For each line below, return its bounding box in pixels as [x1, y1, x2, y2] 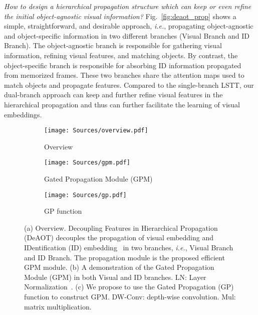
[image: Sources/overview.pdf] [44, 127, 148, 134]
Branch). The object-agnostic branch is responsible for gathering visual [4, 40, 222, 51]
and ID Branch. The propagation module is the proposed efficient [24, 252, 225, 262]
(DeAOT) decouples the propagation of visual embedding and [24, 232, 214, 243]
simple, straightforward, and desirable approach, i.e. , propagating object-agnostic [4, 21, 253, 31]
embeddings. [4, 109, 42, 119]
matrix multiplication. [24, 301, 92, 311]
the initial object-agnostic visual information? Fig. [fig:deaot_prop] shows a [4, 11, 236, 21]
